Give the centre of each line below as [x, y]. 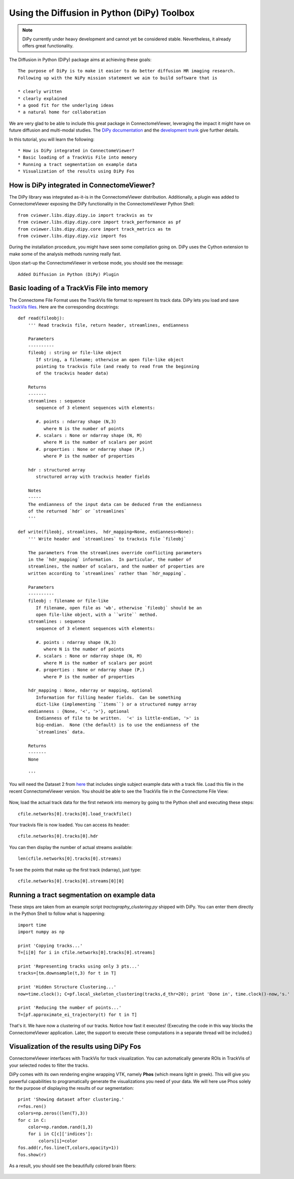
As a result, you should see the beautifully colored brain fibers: [73, 1166]
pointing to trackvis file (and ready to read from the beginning [118, 367]
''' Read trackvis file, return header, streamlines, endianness [108, 325]
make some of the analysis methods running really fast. [65, 254]
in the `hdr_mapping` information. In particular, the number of [110, 559]
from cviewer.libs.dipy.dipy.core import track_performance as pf [100, 222]
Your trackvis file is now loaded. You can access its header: [69, 825]
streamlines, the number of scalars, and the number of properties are [116, 566]
